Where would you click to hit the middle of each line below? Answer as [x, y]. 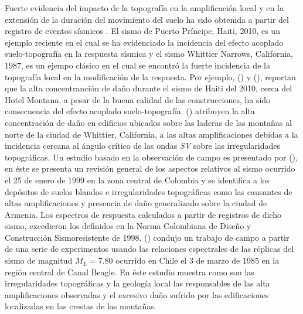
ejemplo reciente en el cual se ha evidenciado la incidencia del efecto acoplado [144, 42]
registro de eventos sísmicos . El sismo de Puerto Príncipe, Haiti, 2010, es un [142, 31]
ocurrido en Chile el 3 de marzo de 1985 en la [198, 260]
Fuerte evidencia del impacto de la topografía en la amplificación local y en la [144, 8]
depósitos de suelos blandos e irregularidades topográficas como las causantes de [149, 191]
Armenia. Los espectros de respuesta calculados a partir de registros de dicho [143, 214]
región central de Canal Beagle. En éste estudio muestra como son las [130, 272]
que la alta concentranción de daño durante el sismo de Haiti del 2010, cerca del [149, 88]
